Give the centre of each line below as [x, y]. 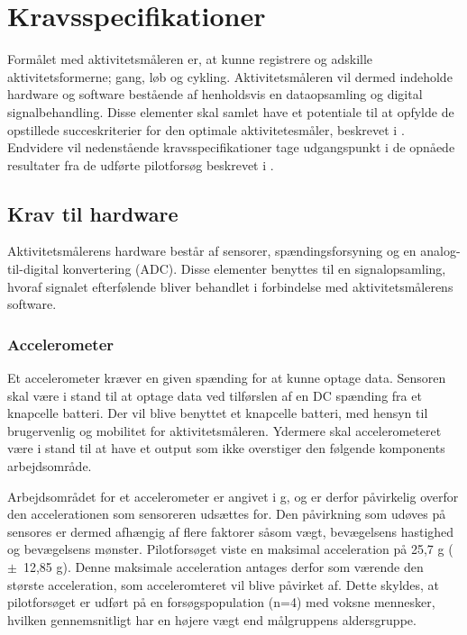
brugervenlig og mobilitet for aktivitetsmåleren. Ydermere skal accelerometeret [224, 430]
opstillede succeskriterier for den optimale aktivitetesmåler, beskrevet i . [206, 129]
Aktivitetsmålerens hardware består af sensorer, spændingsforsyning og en [212, 251]
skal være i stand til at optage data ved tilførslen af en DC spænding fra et [215, 395]
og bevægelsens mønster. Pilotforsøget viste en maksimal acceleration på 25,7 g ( [230, 549]
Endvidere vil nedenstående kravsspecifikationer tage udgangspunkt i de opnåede [231, 147]
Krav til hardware [93, 213]
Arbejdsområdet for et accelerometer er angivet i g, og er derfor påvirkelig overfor [233, 496]
